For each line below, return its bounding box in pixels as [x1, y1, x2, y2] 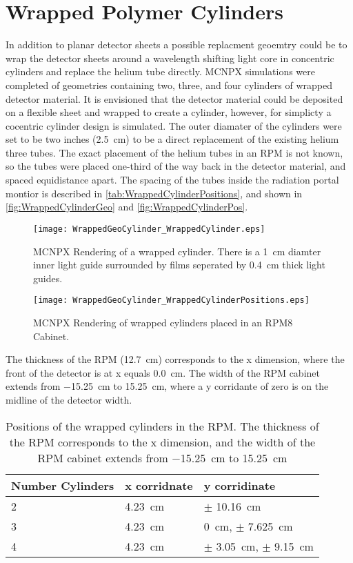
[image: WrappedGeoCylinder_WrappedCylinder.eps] [33, 224, 265, 234]
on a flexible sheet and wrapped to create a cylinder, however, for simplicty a [6, 105, 332, 119]
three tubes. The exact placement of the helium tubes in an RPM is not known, [6, 145, 343, 159]
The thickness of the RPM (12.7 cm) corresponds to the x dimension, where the [6, 352, 345, 366]
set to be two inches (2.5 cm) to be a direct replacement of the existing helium [6, 132, 339, 146]
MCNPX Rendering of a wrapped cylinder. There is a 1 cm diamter [33, 244, 321, 258]
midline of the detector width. [6, 392, 132, 406]
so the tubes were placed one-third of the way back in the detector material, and [6, 159, 346, 173]
